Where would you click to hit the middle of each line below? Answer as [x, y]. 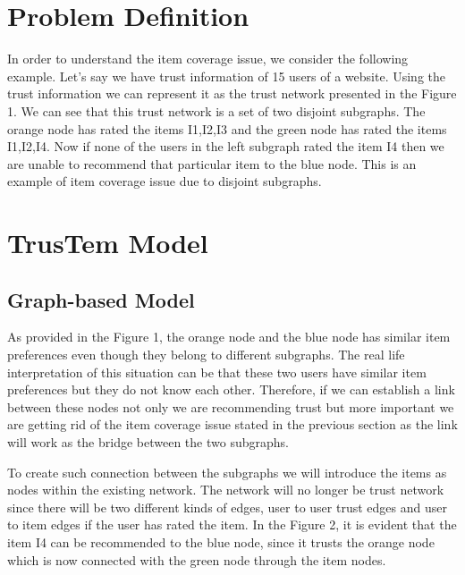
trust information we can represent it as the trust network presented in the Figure [232, 93]
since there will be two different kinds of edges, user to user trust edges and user [227, 507]
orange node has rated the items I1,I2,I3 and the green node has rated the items [227, 128]
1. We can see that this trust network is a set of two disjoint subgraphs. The [216, 110]
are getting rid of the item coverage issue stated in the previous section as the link [232, 424]
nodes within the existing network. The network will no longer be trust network [226, 490]
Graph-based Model [101, 299]
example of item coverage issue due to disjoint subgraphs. [165, 181]
